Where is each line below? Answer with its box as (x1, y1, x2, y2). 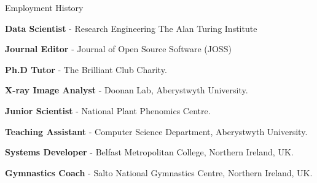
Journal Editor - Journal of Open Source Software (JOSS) (5, 42, 232, 55)
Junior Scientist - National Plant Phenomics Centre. (5, 104, 211, 117)
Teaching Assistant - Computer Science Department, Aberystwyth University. (5, 125, 308, 138)
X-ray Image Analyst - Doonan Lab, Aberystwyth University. (5, 84, 248, 96)
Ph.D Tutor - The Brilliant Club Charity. (5, 63, 167, 76)
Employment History (5, 1, 84, 14)
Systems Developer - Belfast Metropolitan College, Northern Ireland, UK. (5, 146, 294, 158)
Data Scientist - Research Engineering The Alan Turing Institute (5, 21, 257, 34)
